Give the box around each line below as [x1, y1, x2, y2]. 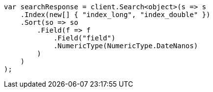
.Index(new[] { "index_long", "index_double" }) [20, 11, 211, 18]
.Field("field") [53, 34, 116, 42]
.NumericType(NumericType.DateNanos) [53, 42, 198, 50]
